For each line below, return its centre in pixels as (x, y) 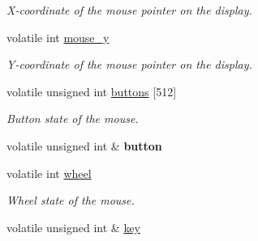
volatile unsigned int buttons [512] (92, 91)
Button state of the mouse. (73, 118)
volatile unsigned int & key (73, 227)
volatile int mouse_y (58, 37)
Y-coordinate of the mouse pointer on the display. (129, 64)
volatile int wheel (49, 173)
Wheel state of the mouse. (71, 200)
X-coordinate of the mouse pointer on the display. (129, 10)
